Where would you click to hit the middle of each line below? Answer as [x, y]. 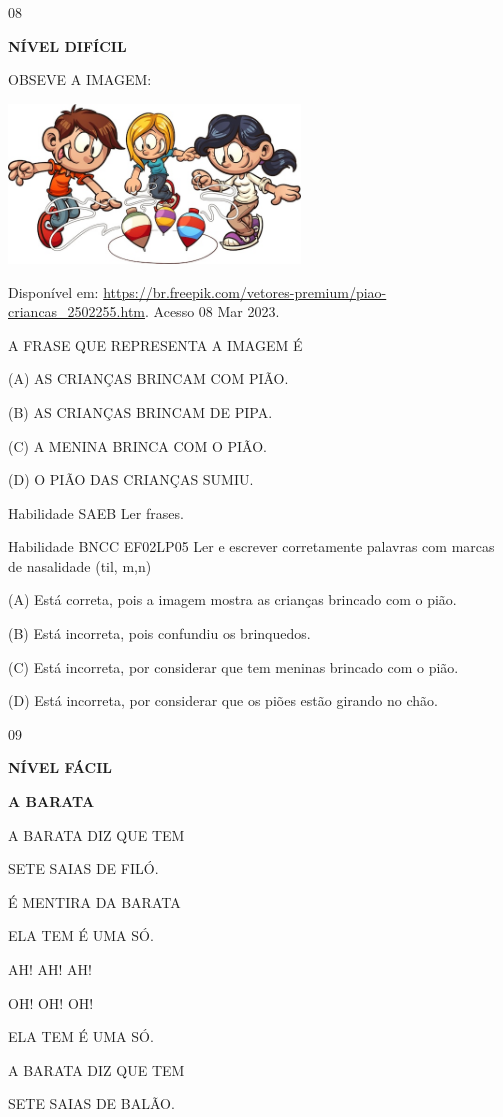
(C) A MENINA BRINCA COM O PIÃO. [137, 445]
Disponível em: [53, 291]
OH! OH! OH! [51, 1002]
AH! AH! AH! [50, 969]
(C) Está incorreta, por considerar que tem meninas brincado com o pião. [233, 666]
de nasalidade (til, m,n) [80, 565]
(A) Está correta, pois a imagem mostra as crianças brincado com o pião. [232, 599]
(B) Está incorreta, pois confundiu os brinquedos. [159, 633]
